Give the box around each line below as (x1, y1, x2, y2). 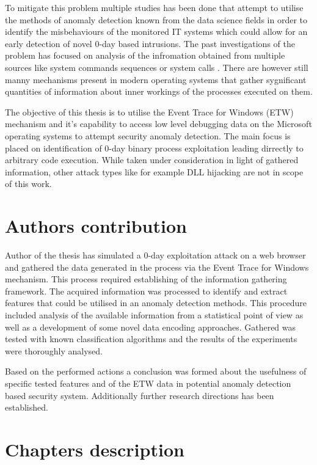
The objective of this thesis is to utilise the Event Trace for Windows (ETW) (5, 105, 294, 118)
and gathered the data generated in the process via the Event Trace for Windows (5, 260, 309, 273)
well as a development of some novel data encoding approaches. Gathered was (5, 320, 296, 333)
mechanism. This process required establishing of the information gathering (5, 273, 287, 285)
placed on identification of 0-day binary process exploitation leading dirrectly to (5, 141, 304, 154)
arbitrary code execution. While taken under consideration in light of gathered (5, 153, 299, 166)
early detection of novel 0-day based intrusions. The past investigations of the (5, 37, 295, 49)
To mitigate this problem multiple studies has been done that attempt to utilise (5, 1, 304, 13)
